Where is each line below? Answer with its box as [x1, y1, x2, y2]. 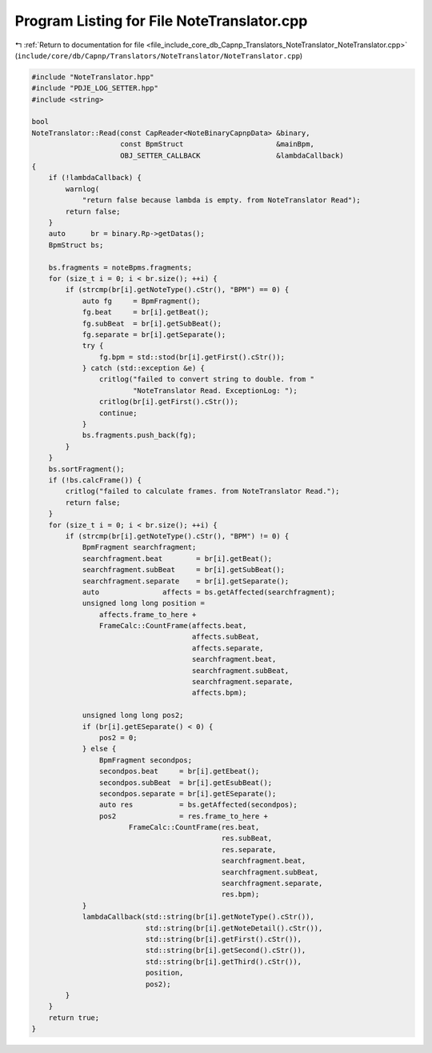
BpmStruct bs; [48, 240, 104, 250]
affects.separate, [191, 643, 264, 652]
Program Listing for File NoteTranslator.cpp [14, 12, 308, 30]
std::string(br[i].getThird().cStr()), [145, 957, 302, 966]
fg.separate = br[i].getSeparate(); [82, 330, 226, 339]
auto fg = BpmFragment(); [82, 296, 201, 306]
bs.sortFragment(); [48, 464, 126, 474]
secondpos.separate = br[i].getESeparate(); [98, 789, 277, 798]
